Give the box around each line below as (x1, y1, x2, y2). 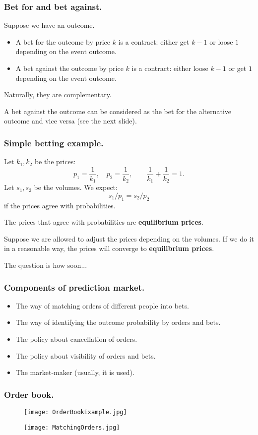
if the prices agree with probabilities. (4, 200, 116, 210)
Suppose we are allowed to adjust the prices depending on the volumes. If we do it (4, 233, 254, 244)
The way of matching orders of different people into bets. (15, 300, 189, 311)
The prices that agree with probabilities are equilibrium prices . (4, 217, 203, 227)
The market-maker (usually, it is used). (15, 367, 134, 377)
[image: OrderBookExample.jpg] (24, 409, 127, 416)
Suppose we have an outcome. (4, 20, 95, 30)
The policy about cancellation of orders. (15, 334, 137, 344)
